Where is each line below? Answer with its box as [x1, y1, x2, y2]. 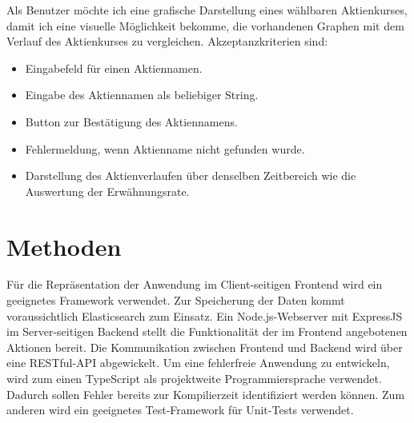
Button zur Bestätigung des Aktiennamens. [25, 113, 238, 130]
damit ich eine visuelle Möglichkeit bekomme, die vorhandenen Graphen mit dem [6, 17, 404, 34]
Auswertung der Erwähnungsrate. [25, 182, 190, 199]
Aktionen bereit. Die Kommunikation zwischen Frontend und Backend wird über [6, 338, 403, 355]
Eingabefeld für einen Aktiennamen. [25, 59, 203, 76]
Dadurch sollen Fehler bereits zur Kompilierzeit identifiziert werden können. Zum [6, 385, 405, 402]
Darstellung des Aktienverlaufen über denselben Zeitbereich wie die [25, 167, 356, 184]
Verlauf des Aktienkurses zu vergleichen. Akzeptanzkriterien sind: [6, 33, 328, 50]
